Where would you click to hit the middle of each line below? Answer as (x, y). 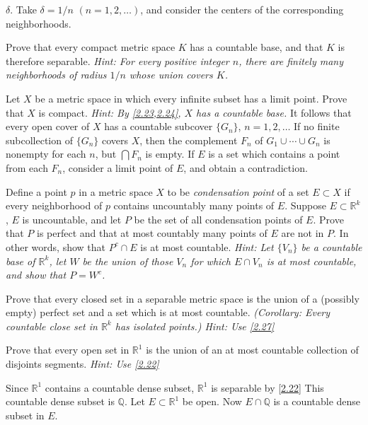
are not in (303, 233)
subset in (25, 415)
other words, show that (56, 246)
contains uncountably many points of (194, 205)
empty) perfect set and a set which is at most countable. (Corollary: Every (168, 312)
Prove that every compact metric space (91, 47)
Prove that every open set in (68, 350)
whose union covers (171, 75)
